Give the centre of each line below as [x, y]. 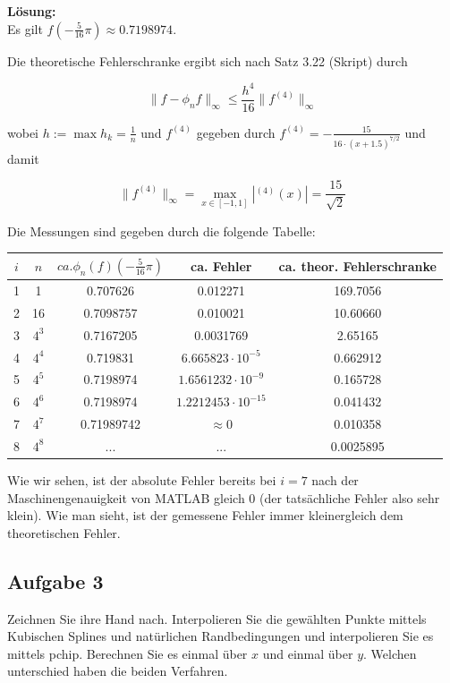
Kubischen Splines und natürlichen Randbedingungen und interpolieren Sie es [221, 636]
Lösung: [32, 11]
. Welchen [390, 653]
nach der [335, 480]
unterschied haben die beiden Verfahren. [118, 671]
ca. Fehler [221, 265]
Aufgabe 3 [55, 581]
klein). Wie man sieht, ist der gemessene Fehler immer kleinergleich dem [205, 515]
